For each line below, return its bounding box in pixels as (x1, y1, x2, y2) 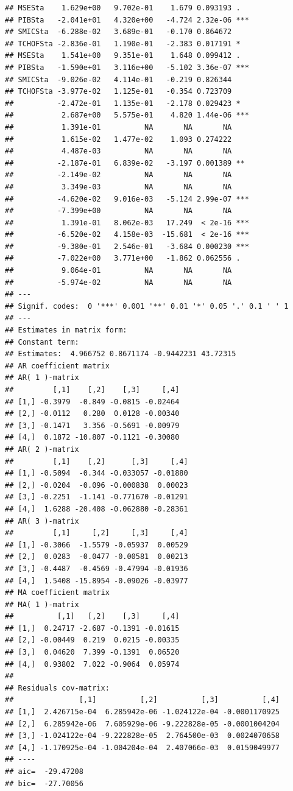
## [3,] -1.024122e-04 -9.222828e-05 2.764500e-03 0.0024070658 (5, 731, 280, 740)
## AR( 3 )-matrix (5, 516, 79, 526)
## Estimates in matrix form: (5, 326, 127, 335)
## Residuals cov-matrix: (5, 683, 110, 692)
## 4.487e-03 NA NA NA (5, 147, 232, 156)
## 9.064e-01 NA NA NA (5, 266, 232, 275)
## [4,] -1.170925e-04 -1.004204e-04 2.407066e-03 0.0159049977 (5, 743, 280, 752)
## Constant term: (5, 337, 79, 346)
